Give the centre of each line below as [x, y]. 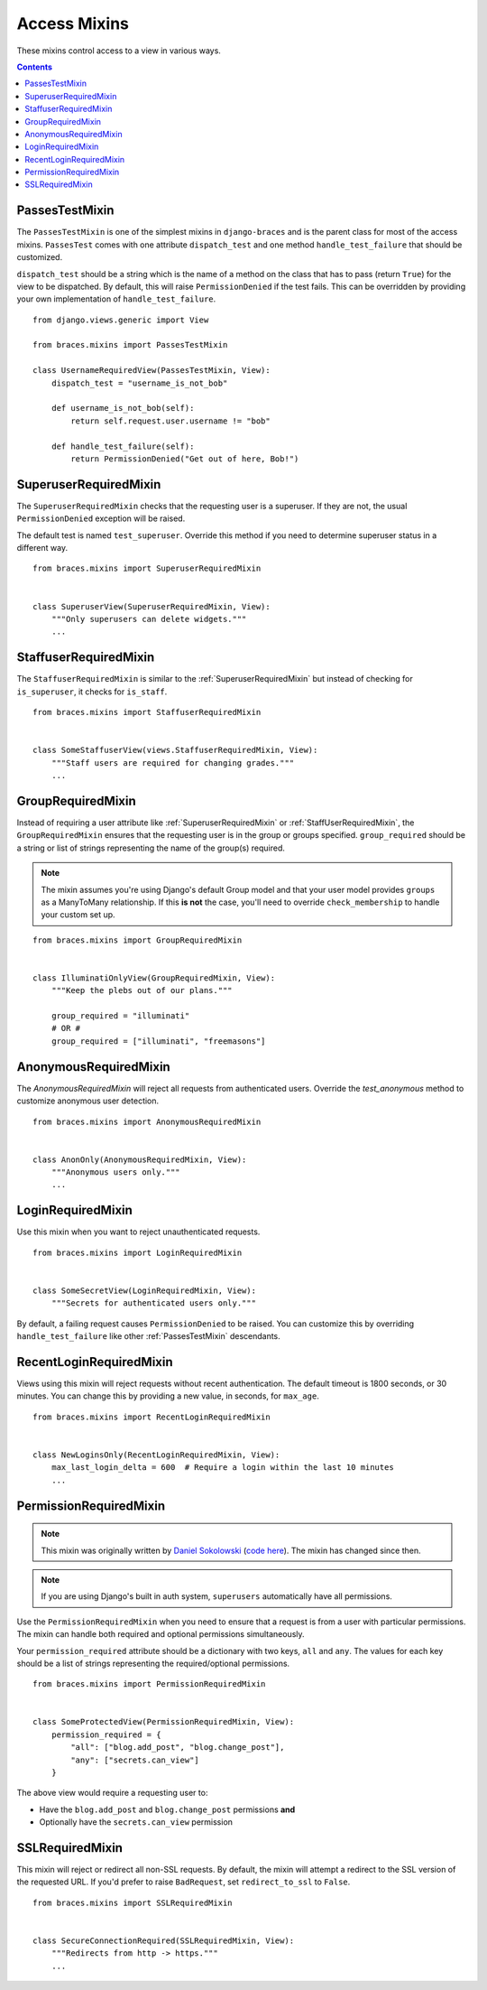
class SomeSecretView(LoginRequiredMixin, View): [145, 1290]
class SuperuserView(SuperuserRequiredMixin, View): [152, 606]
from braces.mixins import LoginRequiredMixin [138, 1252]
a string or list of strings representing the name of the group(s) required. [151, 848]
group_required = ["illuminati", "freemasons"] [158, 1041]
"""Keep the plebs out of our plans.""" [142, 990]
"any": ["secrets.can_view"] [135, 1760]
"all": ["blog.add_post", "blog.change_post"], [178, 1748]
